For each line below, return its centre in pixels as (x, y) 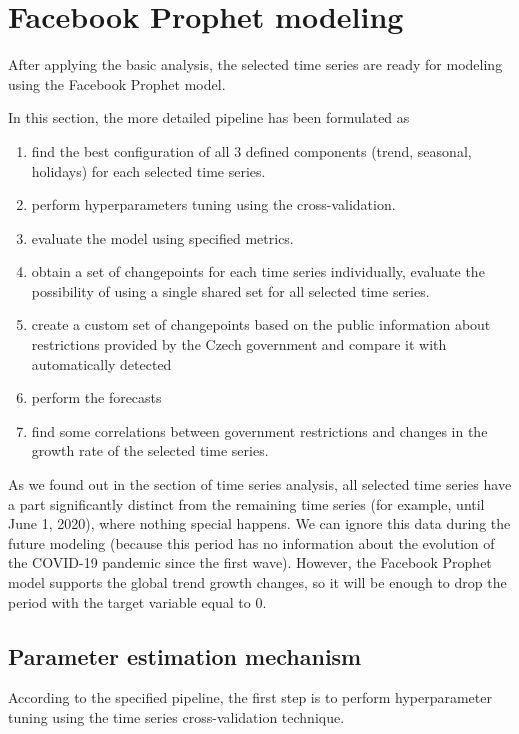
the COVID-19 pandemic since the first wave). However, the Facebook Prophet (250, 562)
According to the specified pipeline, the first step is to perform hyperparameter (250, 697)
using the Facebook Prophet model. (117, 83)
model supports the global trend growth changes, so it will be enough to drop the (257, 582)
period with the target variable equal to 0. (137, 601)
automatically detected (101, 363)
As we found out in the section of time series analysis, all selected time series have (260, 484)
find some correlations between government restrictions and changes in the (259, 430)
